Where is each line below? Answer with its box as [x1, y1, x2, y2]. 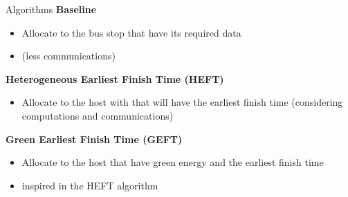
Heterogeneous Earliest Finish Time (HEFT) [6, 71, 224, 86]
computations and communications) [21, 108, 174, 122]
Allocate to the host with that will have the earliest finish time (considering [21, 95, 343, 109]
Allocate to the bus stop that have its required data [21, 25, 241, 39]
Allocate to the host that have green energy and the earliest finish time [21, 155, 324, 169]
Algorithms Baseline [6, 2, 97, 16]
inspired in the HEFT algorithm [21, 178, 158, 192]
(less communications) [21, 48, 116, 63]
